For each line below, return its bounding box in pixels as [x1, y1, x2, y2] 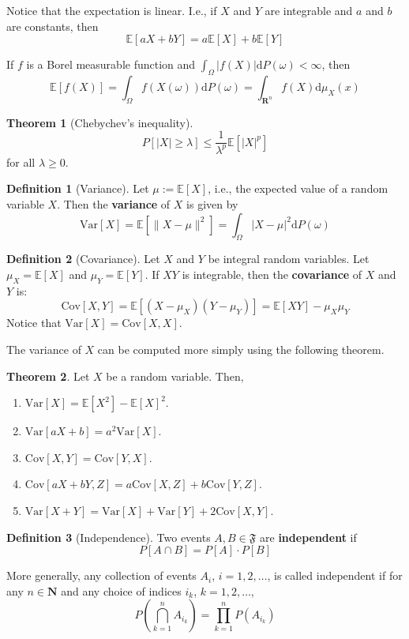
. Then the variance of [57, 195, 171, 212]
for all [6, 153, 36, 170]
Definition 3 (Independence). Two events [6, 528, 211, 545]
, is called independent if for [267, 567, 403, 584]
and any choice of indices [61, 582, 182, 599]
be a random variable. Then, [106, 367, 244, 384]
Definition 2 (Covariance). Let [6, 250, 160, 267]
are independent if [260, 528, 357, 545]
